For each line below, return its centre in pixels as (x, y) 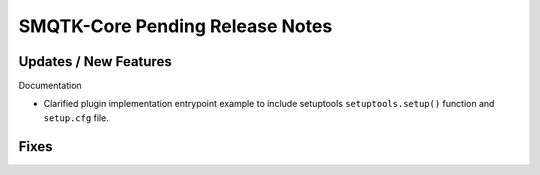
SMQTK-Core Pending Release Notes (175, 26)
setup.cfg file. (76, 117)
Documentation (50, 86)
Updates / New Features (95, 61)
